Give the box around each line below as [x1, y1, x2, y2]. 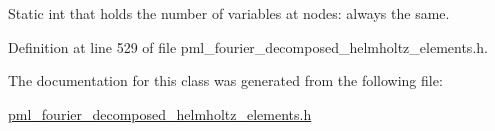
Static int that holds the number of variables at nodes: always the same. [8, 3, 450, 23]
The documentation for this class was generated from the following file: [8, 70, 443, 91]
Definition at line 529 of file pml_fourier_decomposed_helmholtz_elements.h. [8, 36, 488, 57]
